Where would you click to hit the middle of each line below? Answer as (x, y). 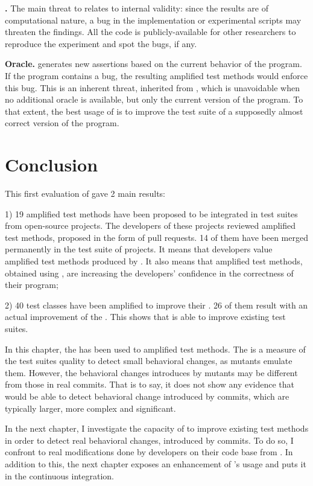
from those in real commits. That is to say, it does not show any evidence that (150, 384)
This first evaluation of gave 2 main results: (85, 193)
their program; (32, 285)
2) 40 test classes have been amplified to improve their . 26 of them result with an (156, 305)
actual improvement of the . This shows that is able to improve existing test (145, 317)
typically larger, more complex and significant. (90, 408)
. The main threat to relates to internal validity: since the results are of (137, 8)
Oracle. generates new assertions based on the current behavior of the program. (153, 64)
